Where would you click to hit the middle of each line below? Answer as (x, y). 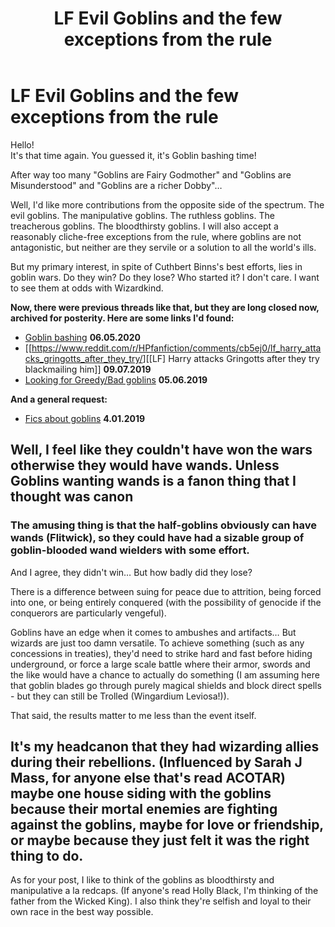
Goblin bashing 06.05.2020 (83, 337)
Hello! (22, 144)
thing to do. (47, 856)
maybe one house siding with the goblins (141, 793)
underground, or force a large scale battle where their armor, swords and (160, 664)
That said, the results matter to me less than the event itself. (133, 715)
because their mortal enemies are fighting (144, 809)
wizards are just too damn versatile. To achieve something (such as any (157, 643)
